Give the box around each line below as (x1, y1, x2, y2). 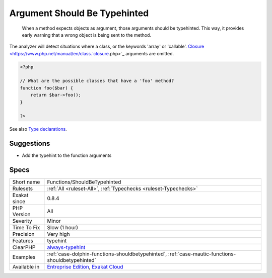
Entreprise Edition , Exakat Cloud (47, 263, 123, 270)
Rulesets (12, 185, 33, 192)
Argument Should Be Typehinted (9, 8, 149, 19)
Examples (12, 254, 36, 261)
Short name (12, 178, 40, 186)
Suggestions (9, 139, 50, 148)
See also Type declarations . (9, 126, 67, 132)
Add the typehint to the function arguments (22, 152, 112, 158)
